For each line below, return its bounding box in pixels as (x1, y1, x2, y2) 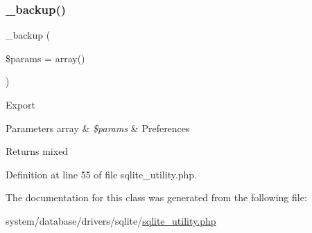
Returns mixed (6, 144, 69, 158)
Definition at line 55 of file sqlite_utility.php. (6, 167, 198, 181)
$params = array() (6, 50, 85, 65)
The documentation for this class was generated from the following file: (6, 190, 307, 205)
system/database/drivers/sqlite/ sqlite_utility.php (6, 213, 216, 227)
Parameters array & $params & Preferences (6, 120, 190, 135)
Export (6, 97, 36, 111)
